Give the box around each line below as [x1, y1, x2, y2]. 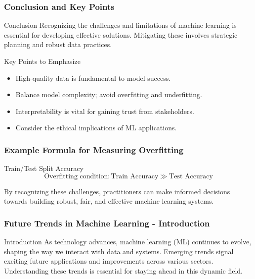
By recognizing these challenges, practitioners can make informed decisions [4, 186, 230, 196]
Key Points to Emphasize [4, 56, 81, 66]
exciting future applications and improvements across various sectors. [4, 256, 213, 266]
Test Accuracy [169, 172, 213, 180]
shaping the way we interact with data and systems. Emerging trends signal [4, 246, 234, 256]
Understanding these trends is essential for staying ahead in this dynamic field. [4, 265, 243, 276]
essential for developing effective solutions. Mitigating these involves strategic [4, 29, 238, 40]
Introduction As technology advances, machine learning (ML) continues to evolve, [4, 236, 252, 247]
